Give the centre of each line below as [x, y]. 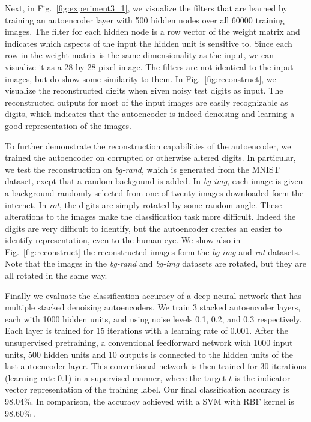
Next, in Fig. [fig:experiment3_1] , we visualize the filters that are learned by [146, 8]
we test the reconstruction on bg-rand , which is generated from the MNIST [142, 169]
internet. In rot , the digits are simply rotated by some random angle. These [143, 204]
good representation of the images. [68, 125]
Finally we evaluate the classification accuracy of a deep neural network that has [153, 295]
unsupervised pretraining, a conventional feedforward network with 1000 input [149, 342]
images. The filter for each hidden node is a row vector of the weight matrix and [152, 32]
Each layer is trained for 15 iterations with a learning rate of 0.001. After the [146, 330]
